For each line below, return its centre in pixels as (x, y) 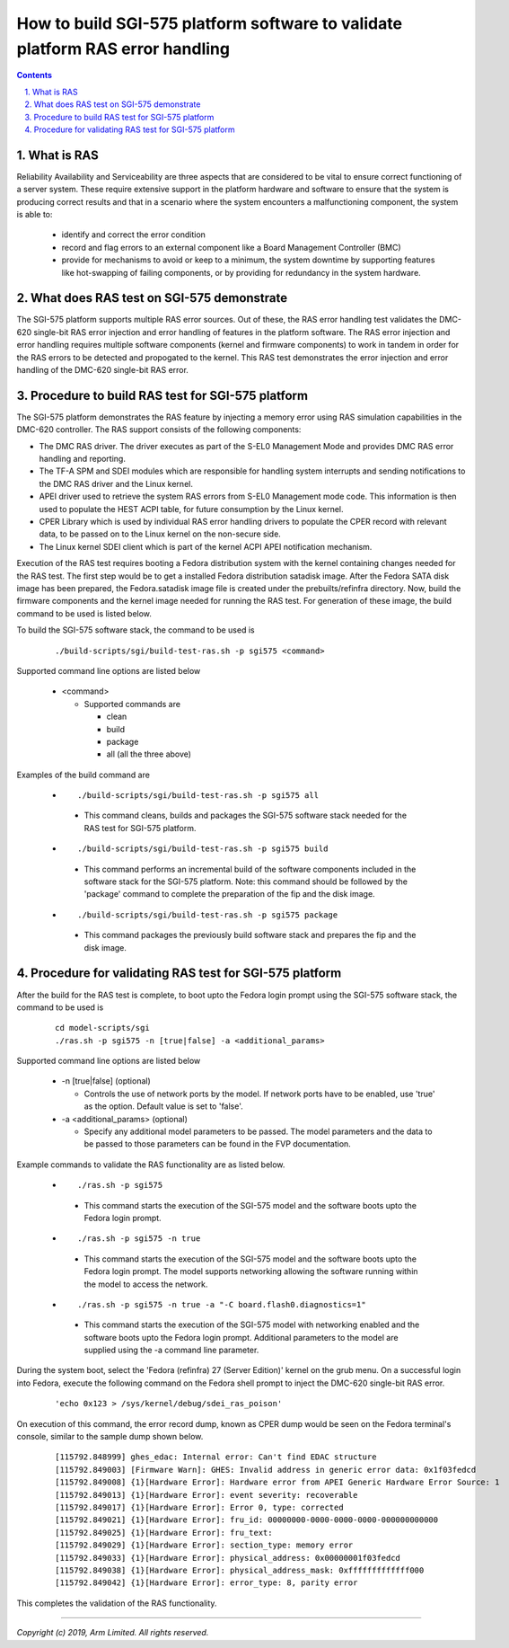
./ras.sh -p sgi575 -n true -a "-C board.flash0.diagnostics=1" (222, 1304)
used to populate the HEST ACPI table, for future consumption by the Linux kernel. (191, 509)
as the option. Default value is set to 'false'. (164, 1106)
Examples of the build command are (83, 775)
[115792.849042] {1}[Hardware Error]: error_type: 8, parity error (206, 1583)
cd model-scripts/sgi (102, 1028)
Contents (35, 75)
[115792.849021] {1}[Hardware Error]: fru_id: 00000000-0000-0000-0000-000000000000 (247, 1520)
